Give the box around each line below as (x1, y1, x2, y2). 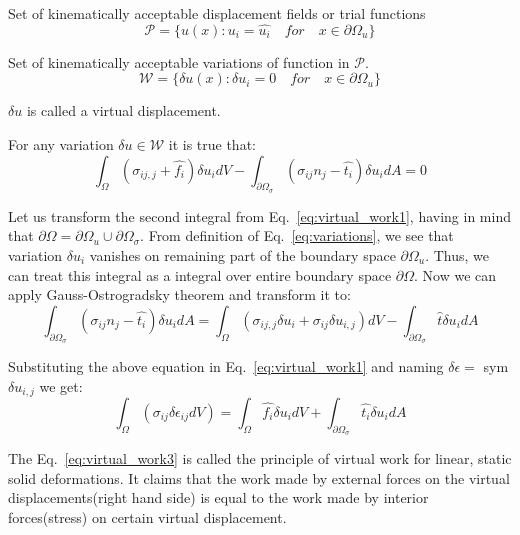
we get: (39, 375, 83, 396)
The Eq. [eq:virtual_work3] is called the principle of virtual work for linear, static (8, 448, 512, 469)
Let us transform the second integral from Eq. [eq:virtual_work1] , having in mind (8, 205, 511, 226)
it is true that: (168, 134, 256, 154)
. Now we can (414, 264, 497, 285)
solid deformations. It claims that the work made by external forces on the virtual (8, 467, 510, 488)
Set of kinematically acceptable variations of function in (8, 51, 350, 72)
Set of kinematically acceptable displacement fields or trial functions (8, 3, 426, 23)
